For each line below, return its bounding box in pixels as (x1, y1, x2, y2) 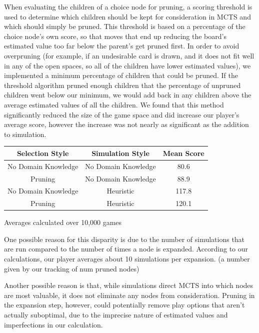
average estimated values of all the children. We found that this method (4, 99, 224, 109)
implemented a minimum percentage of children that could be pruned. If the (4, 70, 238, 80)
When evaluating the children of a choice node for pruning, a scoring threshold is (4, 1, 252, 11)
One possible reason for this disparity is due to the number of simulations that (4, 233, 245, 244)
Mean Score (162, 147, 204, 158)
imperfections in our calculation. (4, 319, 103, 329)
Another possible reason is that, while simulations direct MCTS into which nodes (4, 280, 253, 290)
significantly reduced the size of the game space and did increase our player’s (4, 109, 239, 119)
